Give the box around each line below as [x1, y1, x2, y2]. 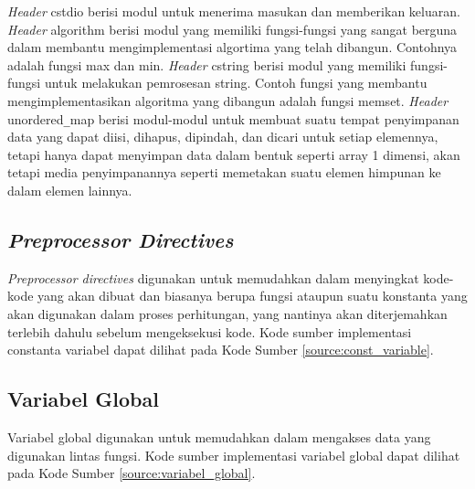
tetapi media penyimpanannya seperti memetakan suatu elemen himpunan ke [7, 163, 441, 182]
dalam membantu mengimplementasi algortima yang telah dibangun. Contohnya [7, 37, 458, 57]
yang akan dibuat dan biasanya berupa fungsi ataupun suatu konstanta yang [37, 286, 468, 305]
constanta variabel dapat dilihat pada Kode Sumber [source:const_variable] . [7, 340, 434, 359]
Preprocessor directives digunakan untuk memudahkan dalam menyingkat [7, 268, 419, 287]
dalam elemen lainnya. [7, 181, 132, 199]
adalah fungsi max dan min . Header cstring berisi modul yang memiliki [7, 55, 406, 74]
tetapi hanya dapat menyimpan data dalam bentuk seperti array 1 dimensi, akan [7, 144, 460, 164]
